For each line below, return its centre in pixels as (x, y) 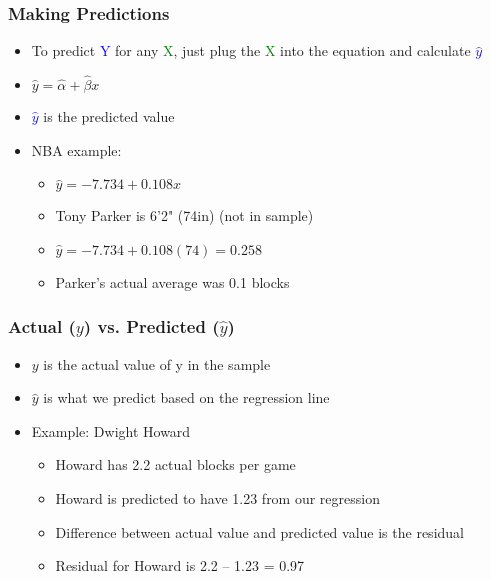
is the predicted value (109, 116)
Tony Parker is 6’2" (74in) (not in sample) (184, 215)
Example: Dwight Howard (111, 430)
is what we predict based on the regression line (186, 397)
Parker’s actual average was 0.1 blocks (172, 281)
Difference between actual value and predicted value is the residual (259, 531)
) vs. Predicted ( (151, 326)
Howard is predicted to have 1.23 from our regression (217, 498)
